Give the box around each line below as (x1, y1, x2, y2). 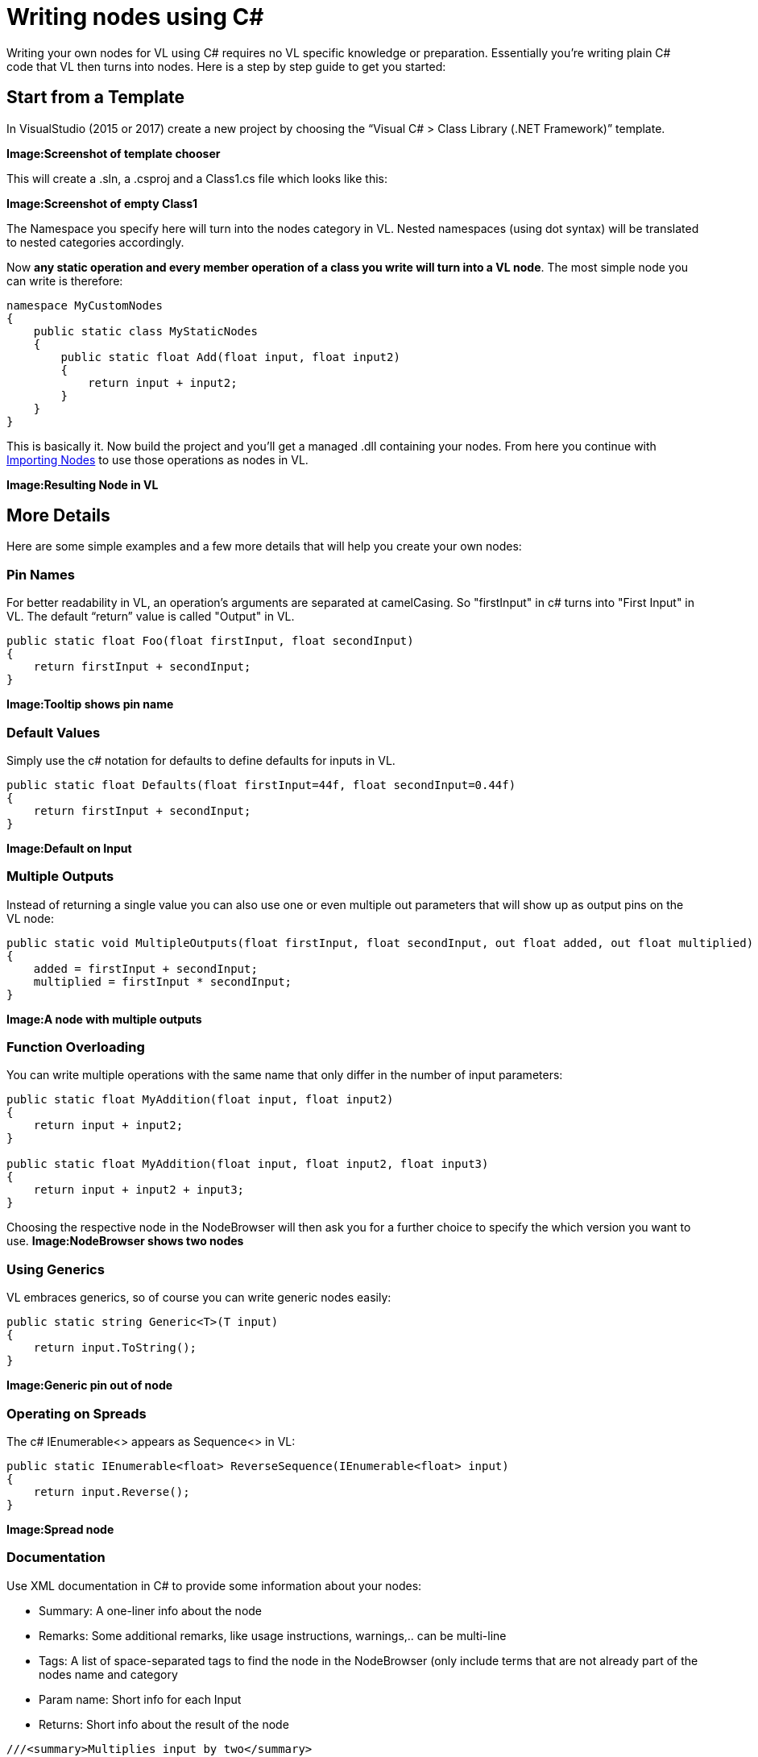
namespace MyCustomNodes (6, 298, 163, 312)
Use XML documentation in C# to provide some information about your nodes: (6, 1578, 422, 1593)
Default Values (6, 724, 101, 741)
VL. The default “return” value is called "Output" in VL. (6, 609, 295, 624)
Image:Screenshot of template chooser (6, 146, 221, 160)
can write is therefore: (6, 273, 123, 288)
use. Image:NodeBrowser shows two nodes (6, 1234, 244, 1248)
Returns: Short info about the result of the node (39, 1717, 289, 1731)
